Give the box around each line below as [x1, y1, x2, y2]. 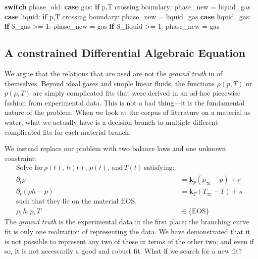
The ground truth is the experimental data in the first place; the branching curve [4, 216, 250, 227]
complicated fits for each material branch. [4, 126, 131, 137]
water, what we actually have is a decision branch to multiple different [4, 116, 218, 127]
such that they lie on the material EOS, [16, 198, 137, 206]
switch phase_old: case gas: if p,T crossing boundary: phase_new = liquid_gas [4, 1, 251, 11]
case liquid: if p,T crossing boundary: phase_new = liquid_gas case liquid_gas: [4, 11, 251, 21]
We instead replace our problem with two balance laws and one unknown [4, 143, 226, 154]
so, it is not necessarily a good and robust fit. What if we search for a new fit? [4, 246, 242, 256]
